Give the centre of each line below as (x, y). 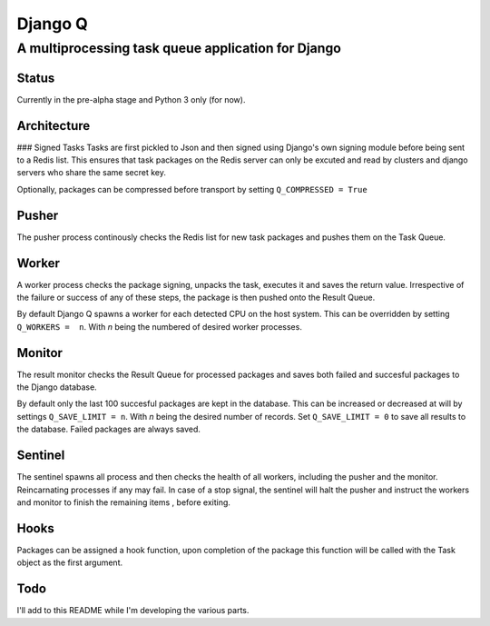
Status (36, 78)
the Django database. (57, 387)
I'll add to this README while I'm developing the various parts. (133, 611)
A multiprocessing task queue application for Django (179, 48)
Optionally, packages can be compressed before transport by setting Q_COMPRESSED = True (192, 189)
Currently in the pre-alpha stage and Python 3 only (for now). (131, 99)
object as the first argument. (70, 562)
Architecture (54, 126)
